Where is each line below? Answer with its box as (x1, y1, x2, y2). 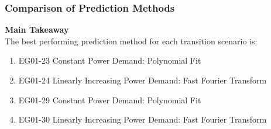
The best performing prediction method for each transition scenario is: (5, 34, 258, 47)
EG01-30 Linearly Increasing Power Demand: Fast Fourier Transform (18, 113, 267, 125)
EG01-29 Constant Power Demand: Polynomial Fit (18, 93, 201, 106)
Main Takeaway (5, 23, 69, 36)
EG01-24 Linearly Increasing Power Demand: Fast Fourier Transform (18, 74, 267, 86)
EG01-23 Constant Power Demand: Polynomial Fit (18, 54, 201, 67)
